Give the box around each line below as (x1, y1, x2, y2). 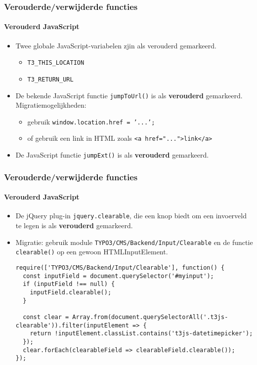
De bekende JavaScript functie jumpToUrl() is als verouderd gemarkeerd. (15, 90, 243, 100)
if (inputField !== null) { (23, 281, 115, 288)
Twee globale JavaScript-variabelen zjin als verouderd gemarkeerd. (15, 40, 216, 50)
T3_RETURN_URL (27, 76, 74, 83)
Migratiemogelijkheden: (15, 100, 86, 110)
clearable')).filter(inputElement (15, 322, 129, 329)
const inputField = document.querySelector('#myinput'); (23, 272, 214, 280)
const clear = (23, 313, 69, 321)
